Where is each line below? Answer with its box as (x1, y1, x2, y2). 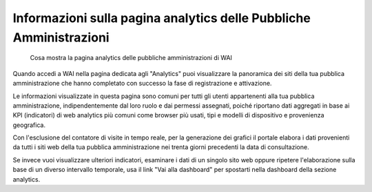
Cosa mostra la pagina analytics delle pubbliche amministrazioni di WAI (30, 54, 232, 62)
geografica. (12, 121, 46, 129)
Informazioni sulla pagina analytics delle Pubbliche (12, 10, 311, 26)
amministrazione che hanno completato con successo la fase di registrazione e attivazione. (12, 79, 272, 88)
